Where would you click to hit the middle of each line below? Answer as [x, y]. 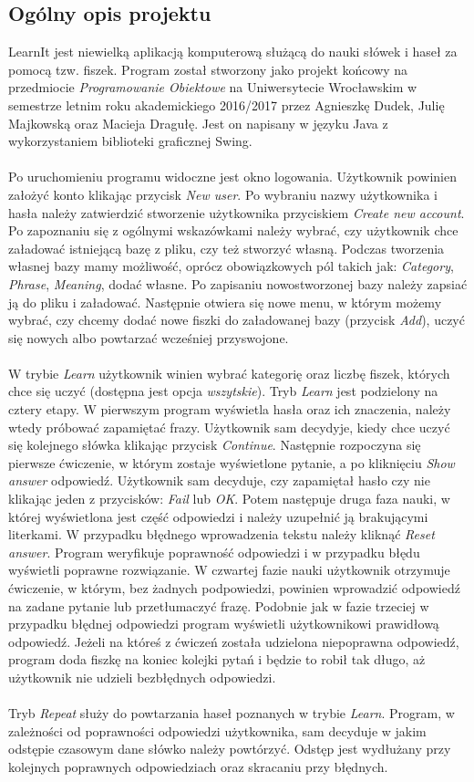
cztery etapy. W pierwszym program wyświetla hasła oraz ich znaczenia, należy [230, 409]
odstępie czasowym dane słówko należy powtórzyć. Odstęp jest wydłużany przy [230, 749]
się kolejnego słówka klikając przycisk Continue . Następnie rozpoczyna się [215, 445]
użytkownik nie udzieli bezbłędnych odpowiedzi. [142, 677]
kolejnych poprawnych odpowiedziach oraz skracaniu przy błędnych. [198, 766]
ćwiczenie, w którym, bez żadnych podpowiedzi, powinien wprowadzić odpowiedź [234, 588]
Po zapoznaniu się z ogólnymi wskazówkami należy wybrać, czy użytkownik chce [233, 230]
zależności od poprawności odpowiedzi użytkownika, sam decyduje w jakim [217, 730]
